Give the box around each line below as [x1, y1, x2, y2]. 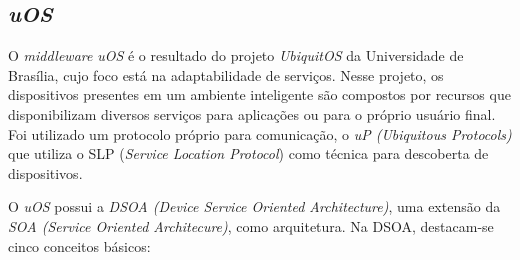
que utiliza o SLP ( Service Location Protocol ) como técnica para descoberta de [8, 143, 489, 164]
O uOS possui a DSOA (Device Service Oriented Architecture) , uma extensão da [8, 196, 501, 217]
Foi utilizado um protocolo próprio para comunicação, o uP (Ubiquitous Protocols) [8, 123, 512, 144]
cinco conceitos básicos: [8, 235, 151, 256]
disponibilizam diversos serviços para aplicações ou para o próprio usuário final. [8, 103, 496, 124]
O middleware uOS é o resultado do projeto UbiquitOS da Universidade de [8, 45, 464, 66]
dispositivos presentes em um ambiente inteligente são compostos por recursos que [8, 84, 511, 105]
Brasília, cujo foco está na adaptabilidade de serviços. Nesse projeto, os [8, 64, 444, 85]
